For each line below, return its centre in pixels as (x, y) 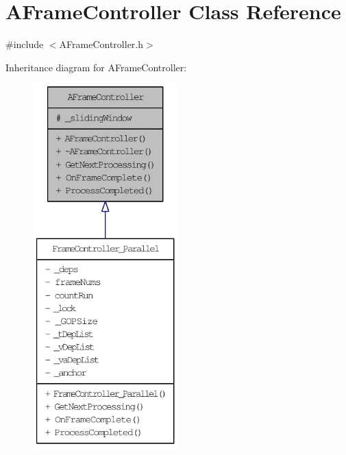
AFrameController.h (101, 44)
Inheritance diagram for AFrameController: (96, 67)
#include (25, 44)
